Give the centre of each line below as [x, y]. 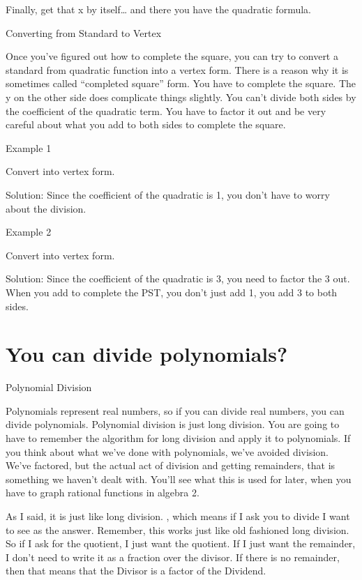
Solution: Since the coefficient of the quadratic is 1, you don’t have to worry [168, 194]
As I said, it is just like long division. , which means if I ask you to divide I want [178, 516]
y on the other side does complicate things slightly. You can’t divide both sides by [181, 97]
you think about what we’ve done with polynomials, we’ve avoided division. [167, 451]
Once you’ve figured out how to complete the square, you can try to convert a [172, 56]
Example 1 [29, 147]
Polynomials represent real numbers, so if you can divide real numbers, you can [175, 410]
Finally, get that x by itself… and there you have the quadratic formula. [158, 9]
